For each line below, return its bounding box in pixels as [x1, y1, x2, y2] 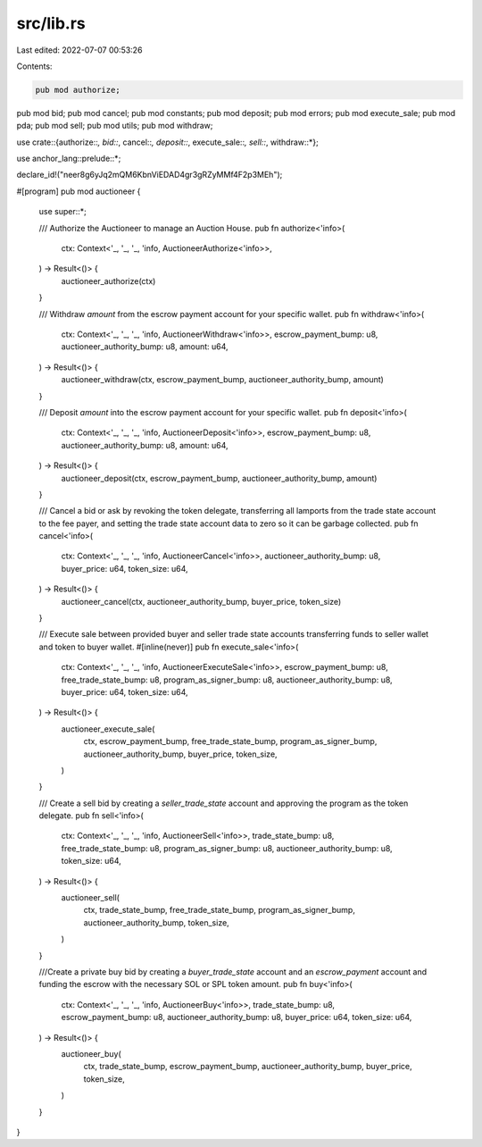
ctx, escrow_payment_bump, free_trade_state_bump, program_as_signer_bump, [83, 736, 378, 747]
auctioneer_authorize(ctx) [61, 275, 156, 286]
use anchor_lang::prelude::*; [16, 153, 121, 164]
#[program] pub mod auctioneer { [16, 186, 141, 197]
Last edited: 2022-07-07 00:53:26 [16, 45, 143, 55]
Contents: [16, 61, 53, 71]
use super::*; [38, 206, 87, 217]
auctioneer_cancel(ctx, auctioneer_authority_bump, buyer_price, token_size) [61, 596, 342, 607]
